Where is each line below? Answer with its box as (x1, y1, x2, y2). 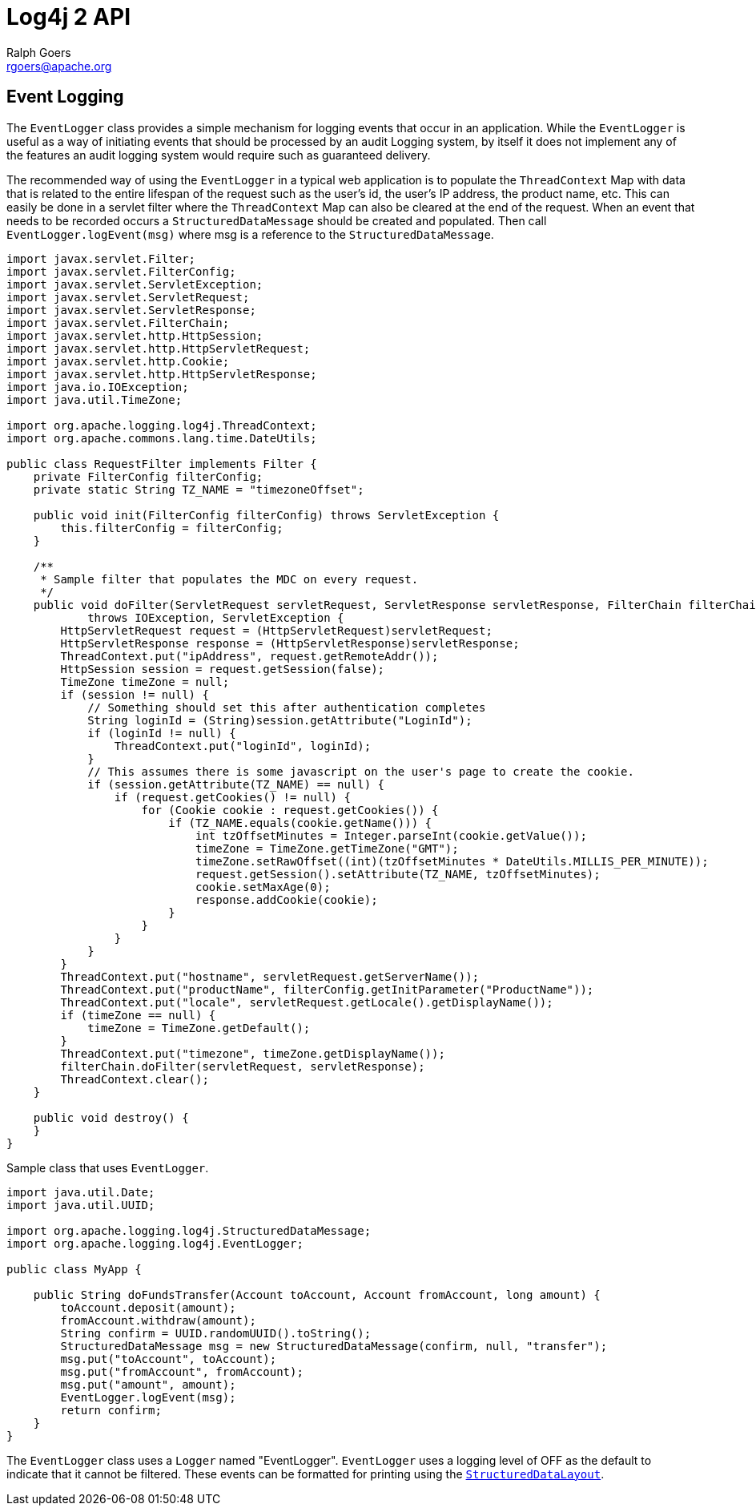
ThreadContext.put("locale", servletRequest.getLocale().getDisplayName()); (60, 995, 553, 1009)
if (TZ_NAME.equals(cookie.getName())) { (168, 816, 432, 829)
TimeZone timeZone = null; (60, 675, 230, 688)
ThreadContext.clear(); (60, 1072, 209, 1086)
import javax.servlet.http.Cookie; (6, 354, 230, 368)
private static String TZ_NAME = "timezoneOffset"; (33, 482, 364, 496)
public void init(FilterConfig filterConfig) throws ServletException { (33, 508, 500, 522)
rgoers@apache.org (6, 58, 112, 73)
